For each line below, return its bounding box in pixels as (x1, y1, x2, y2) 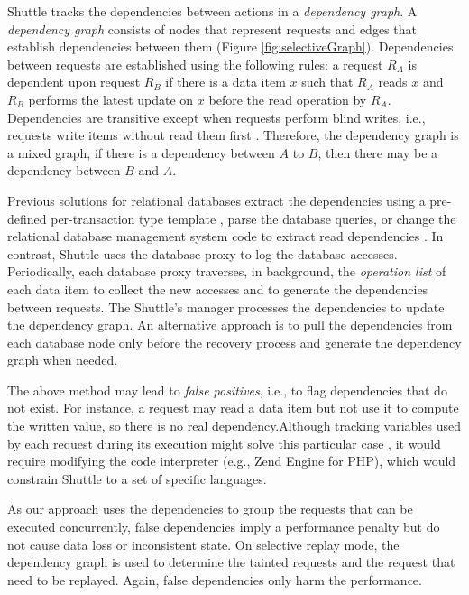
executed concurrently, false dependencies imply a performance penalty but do (7, 517, 440, 536)
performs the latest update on (28, 89, 194, 108)
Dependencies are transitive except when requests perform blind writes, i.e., (7, 107, 426, 126)
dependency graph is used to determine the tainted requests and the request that (7, 553, 455, 572)
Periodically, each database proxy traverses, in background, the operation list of (7, 262, 446, 281)
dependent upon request (7, 72, 141, 91)
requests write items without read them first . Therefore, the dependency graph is (7, 126, 459, 144)
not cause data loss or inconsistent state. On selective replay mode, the (7, 535, 400, 553)
